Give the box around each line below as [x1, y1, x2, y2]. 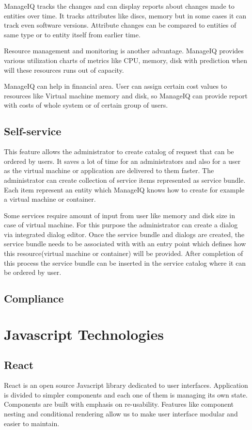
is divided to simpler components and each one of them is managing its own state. [4, 389, 248, 399]
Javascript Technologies [4, 324, 164, 344]
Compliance [4, 291, 64, 306]
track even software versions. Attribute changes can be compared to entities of [4, 20, 236, 30]
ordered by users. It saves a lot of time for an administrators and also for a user [4, 156, 241, 166]
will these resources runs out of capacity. [4, 64, 124, 75]
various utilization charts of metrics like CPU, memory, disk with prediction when [4, 55, 247, 65]
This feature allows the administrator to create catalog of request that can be [4, 146, 234, 157]
